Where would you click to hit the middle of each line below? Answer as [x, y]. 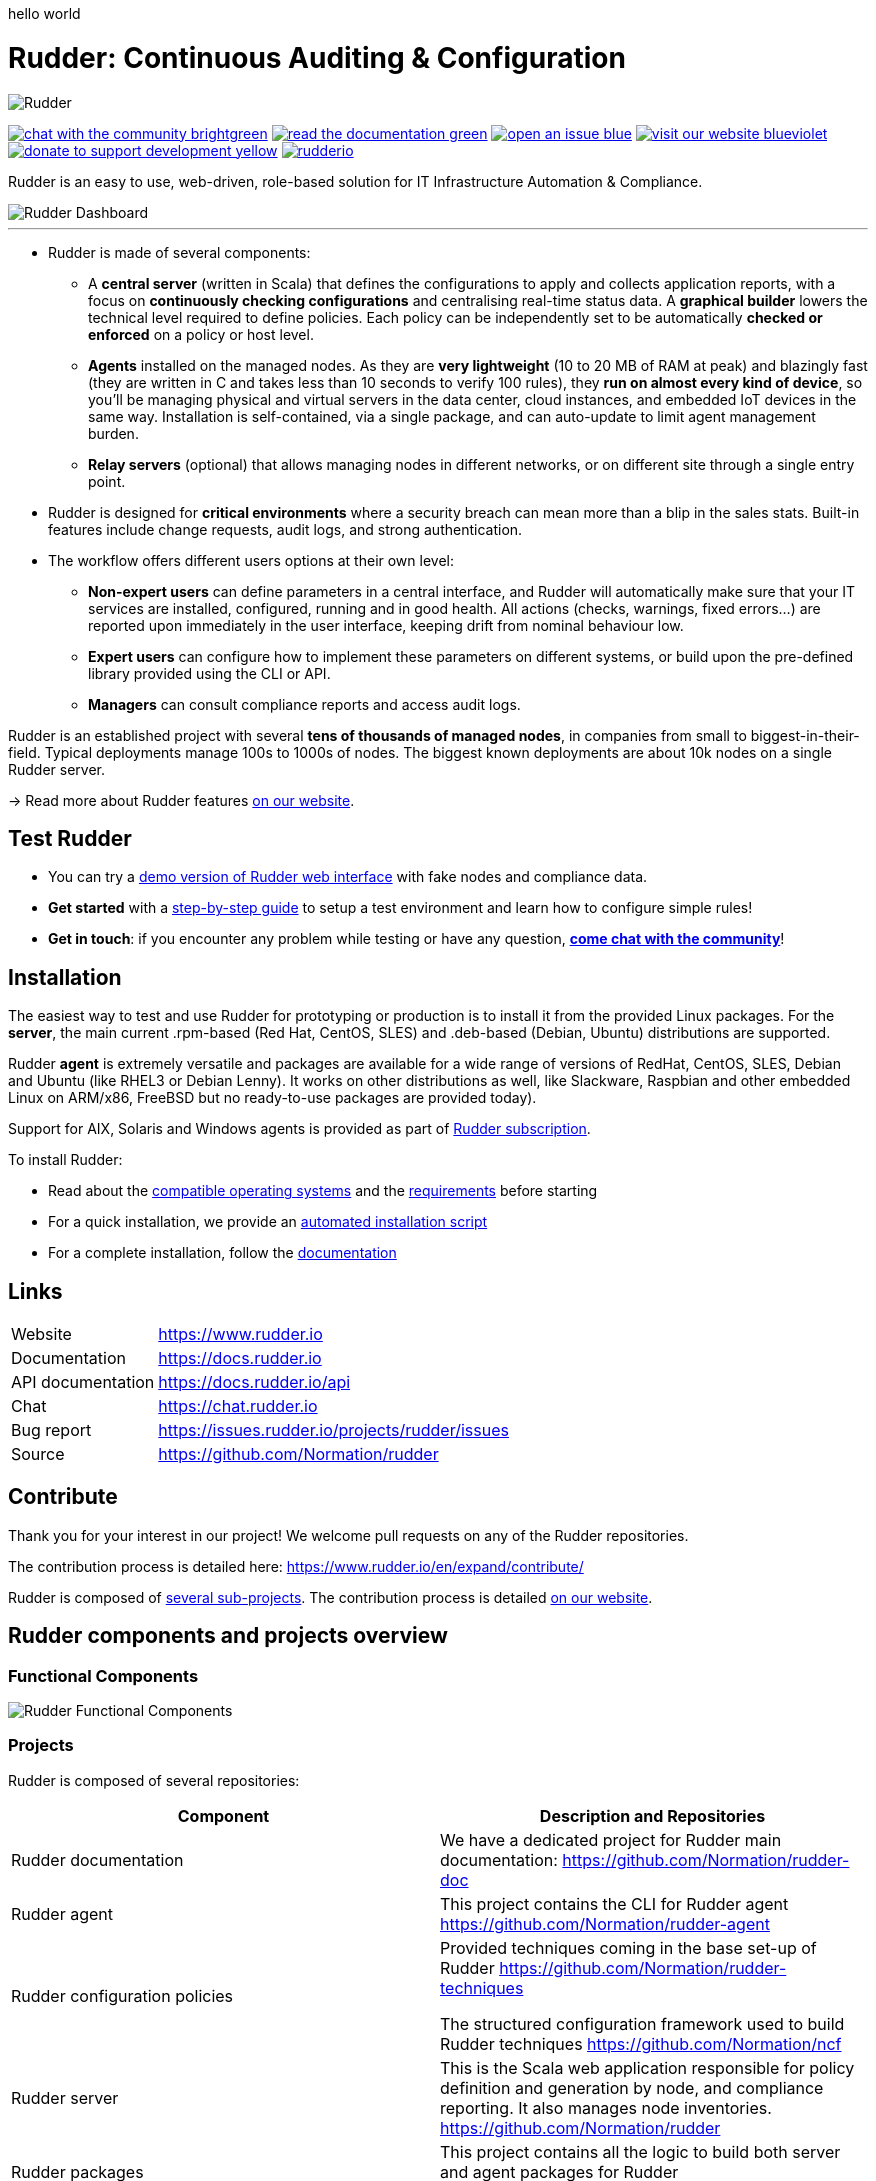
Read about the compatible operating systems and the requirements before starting [323, 1191]
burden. [113, 433]
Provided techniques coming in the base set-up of [628, 1947]
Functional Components [103, 1675]
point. [107, 481]
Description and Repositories [652, 1815]
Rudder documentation [97, 1859]
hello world [44, 13]
